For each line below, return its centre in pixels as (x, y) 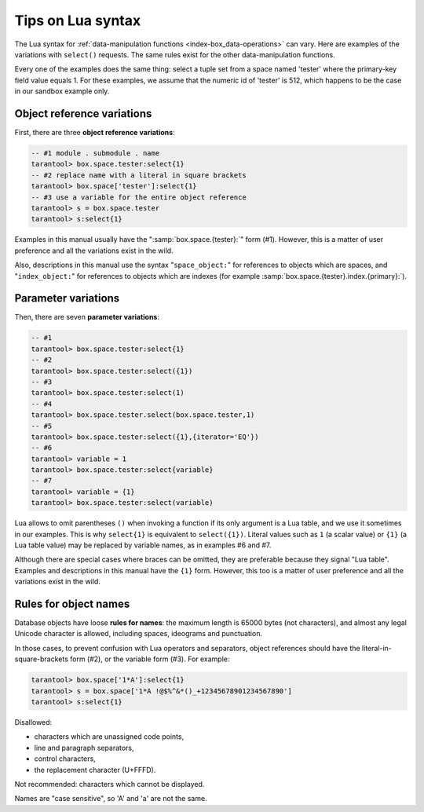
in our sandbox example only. (62, 91)
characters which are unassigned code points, (109, 737)
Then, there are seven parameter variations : (87, 317)
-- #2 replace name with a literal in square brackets (139, 175)
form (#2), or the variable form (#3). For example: (150, 659)
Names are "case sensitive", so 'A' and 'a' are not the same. (111, 799)
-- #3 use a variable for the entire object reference (139, 197)
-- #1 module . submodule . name (95, 153)
